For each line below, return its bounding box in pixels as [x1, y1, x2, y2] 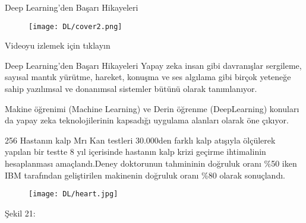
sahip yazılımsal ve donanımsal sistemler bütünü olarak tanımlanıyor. [5, 82, 257, 95]
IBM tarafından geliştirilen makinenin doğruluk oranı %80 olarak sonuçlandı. [5, 168, 285, 181]
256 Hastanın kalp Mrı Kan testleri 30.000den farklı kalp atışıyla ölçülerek [5, 133, 276, 146]
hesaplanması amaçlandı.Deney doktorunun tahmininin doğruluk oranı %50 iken [5, 157, 297, 169]
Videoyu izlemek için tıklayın [5, 39, 111, 52]
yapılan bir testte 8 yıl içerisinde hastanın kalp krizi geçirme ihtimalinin [5, 145, 266, 158]
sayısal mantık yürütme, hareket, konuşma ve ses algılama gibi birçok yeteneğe [5, 71, 291, 83]
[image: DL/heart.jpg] [29, 190, 118, 199]
